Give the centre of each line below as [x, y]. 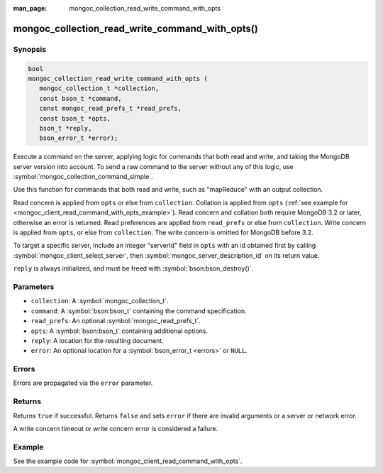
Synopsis [29, 49]
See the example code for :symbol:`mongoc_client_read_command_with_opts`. [128, 461]
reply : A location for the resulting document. [98, 340]
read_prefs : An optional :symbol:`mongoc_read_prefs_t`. [116, 321]
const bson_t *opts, [75, 118]
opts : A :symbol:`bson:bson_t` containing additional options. [120, 331]
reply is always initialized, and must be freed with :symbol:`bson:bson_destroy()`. [133, 268]
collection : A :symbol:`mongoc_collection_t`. [100, 301]
